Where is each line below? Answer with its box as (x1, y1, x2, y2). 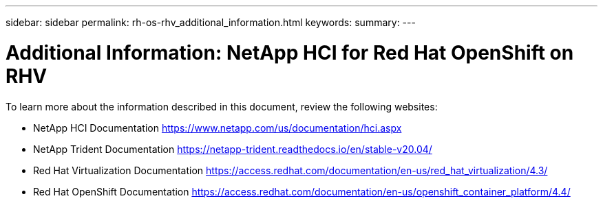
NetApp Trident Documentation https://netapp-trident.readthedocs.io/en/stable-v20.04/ (33, 143, 432, 155)
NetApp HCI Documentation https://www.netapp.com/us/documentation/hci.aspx (33, 121, 402, 134)
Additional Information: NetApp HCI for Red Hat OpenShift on (6, 40, 574, 64)
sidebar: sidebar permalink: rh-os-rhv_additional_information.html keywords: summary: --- (6, 16, 416, 28)
